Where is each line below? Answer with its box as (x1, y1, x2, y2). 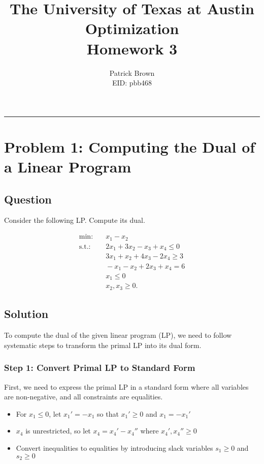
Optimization (85, 18, 179, 39)
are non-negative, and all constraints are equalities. (4, 391, 163, 402)
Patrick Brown (109, 67, 155, 78)
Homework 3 (86, 38, 178, 59)
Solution (4, 306, 49, 322)
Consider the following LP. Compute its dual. (4, 215, 145, 225)
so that (97, 408, 119, 419)
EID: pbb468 (112, 77, 152, 88)
